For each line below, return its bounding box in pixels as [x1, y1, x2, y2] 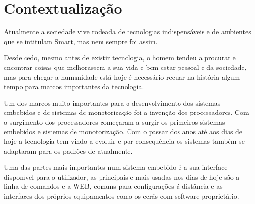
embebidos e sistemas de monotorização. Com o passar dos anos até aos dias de [4, 126, 243, 136]
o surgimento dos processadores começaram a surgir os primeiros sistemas [4, 116, 225, 127]
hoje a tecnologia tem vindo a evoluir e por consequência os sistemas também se [4, 136, 245, 146]
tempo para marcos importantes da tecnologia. [4, 81, 144, 91]
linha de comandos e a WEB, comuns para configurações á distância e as [4, 181, 223, 191]
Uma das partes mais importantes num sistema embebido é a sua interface [4, 162, 228, 172]
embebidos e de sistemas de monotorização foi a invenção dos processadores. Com [4, 107, 249, 117]
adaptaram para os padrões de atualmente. [4, 145, 133, 156]
